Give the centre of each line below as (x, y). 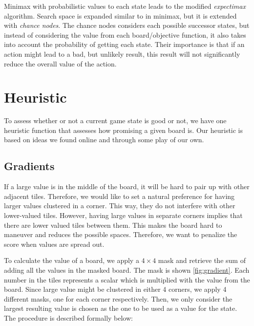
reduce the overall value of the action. (60, 63)
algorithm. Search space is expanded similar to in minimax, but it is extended (120, 15)
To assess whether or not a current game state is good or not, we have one (115, 120)
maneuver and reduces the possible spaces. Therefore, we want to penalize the (121, 234)
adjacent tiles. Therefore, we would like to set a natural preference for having (119, 196)
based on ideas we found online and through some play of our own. (104, 140)
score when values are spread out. (54, 244)
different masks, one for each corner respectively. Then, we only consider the (118, 298)
